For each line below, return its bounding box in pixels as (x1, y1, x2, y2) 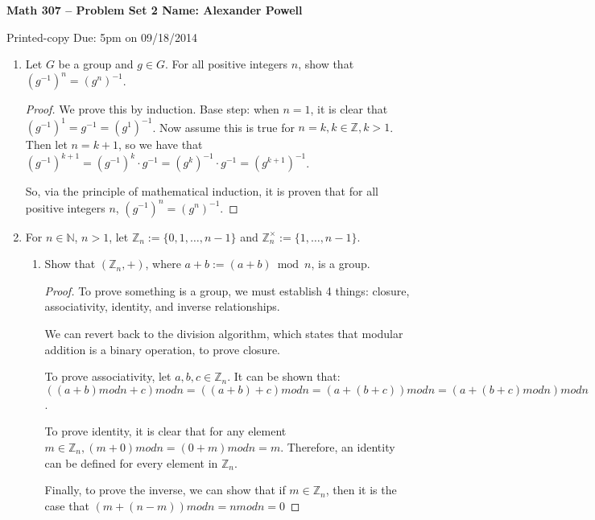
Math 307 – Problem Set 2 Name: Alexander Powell (6, 2, 303, 18)
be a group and (58, 56, 134, 72)
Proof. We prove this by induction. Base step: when (25, 101, 279, 118)
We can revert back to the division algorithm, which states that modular (44, 324, 403, 341)
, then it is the (325, 481, 397, 498)
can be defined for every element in (44, 454, 218, 471)
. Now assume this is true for (152, 118, 295, 135)
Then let (25, 136, 68, 153)
